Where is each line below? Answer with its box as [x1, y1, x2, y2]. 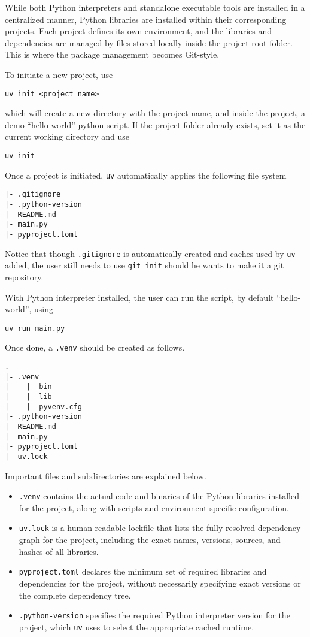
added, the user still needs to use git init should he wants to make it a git [5, 259, 284, 271]
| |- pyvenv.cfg [5, 402, 82, 411]
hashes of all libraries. [19, 545, 99, 557]
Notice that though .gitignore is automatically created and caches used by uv [5, 247, 296, 259]
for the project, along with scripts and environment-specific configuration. [19, 501, 289, 514]
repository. [5, 270, 44, 283]
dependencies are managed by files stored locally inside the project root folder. [5, 36, 293, 49]
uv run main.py [5, 324, 65, 333]
